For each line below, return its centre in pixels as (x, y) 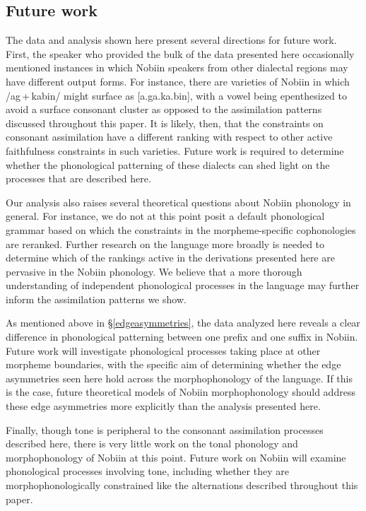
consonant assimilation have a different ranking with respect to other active (169, 137)
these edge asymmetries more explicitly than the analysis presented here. (163, 406)
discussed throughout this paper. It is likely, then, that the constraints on (165, 123)
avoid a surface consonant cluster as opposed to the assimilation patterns (164, 109)
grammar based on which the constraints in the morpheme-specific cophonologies (181, 229)
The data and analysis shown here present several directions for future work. (171, 40)
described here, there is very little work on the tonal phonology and (152, 444)
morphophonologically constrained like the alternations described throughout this (182, 485)
